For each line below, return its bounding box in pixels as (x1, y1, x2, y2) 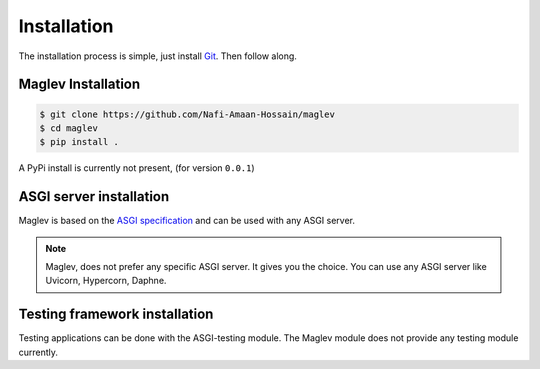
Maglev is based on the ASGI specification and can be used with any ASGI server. (18, 215, 355, 227)
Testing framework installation (18, 306, 214, 323)
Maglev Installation (18, 76, 141, 93)
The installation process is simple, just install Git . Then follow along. (18, 50, 297, 62)
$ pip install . (39, 136, 120, 148)
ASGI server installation (18, 188, 170, 205)
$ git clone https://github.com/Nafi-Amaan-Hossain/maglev (39, 108, 335, 120)
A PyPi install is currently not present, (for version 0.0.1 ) (18, 162, 255, 174)
